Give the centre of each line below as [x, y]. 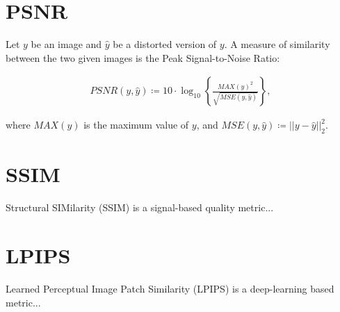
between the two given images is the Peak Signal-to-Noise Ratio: [143, 57]
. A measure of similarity [277, 44]
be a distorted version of [165, 44]
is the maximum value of [136, 125]
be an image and [66, 44]
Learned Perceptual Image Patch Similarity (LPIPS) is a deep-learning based [170, 288]
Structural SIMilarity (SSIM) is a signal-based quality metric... [140, 207]
